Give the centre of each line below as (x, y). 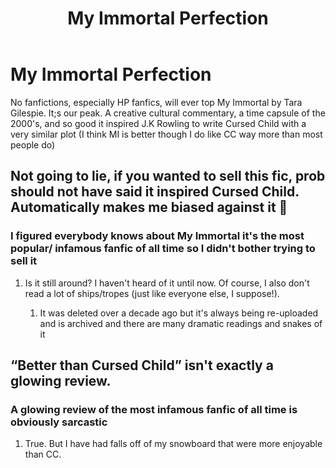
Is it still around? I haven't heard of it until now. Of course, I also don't (167, 283)
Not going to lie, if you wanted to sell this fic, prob (168, 176)
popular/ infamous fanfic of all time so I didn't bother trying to (163, 249)
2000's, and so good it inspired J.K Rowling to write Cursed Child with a (158, 123)
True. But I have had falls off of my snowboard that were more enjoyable (173, 444)
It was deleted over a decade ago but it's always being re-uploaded (179, 313)
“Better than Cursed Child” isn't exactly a (142, 365)
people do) (33, 144)
